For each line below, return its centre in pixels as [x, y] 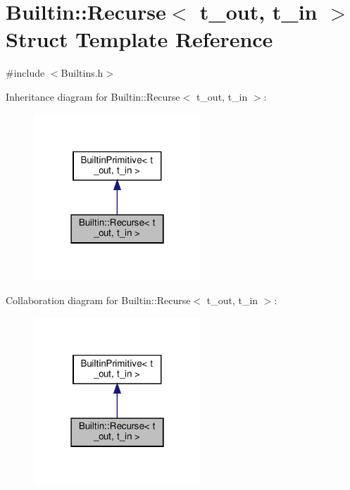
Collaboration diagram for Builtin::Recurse [98, 300]
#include [25, 73]
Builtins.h [82, 73]
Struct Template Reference [139, 39]
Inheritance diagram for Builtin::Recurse [93, 96]
